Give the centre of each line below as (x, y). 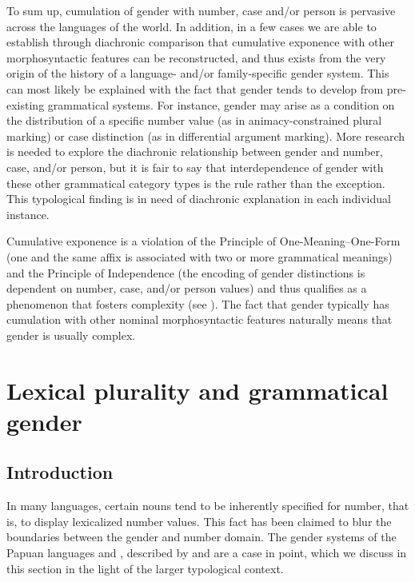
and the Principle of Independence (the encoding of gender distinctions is (186, 272)
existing (26, 104)
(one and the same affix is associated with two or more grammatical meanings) (200, 256)
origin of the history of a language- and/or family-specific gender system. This (198, 73)
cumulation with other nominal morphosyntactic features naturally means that (200, 319)
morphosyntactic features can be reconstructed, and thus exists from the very (196, 57)
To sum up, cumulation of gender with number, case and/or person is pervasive (201, 10)
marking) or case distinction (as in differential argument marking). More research (206, 136)
